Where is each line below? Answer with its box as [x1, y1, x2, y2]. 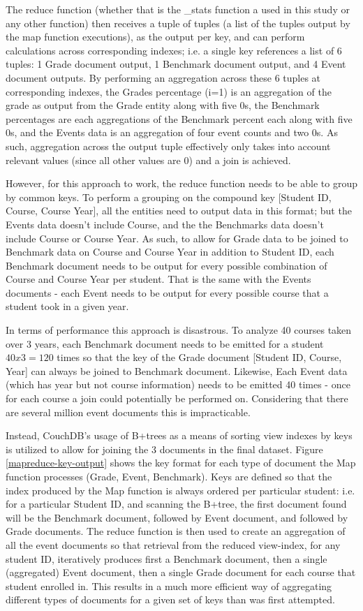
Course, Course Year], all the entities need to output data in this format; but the [6, 203, 352, 218]
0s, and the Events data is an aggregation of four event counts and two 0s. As [6, 125, 338, 140]
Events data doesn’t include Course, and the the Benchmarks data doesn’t [6, 216, 324, 231]
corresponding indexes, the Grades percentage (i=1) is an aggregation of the [6, 84, 332, 98]
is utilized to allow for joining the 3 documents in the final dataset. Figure [6, 441, 323, 456]
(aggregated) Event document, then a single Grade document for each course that [6, 565, 356, 580]
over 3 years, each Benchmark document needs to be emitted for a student [6, 336, 324, 351]
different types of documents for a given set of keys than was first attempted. [6, 592, 335, 607]
